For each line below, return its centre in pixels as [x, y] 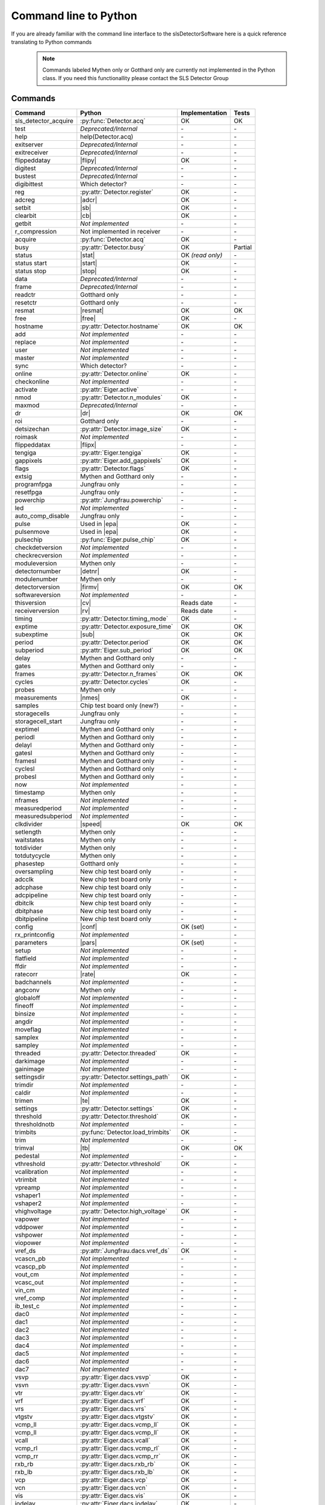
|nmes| [90, 698]
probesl [26, 777]
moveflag [28, 1029]
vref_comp [30, 1299]
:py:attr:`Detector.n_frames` [119, 674]
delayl [23, 745]
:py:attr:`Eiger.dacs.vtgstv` [118, 1417]
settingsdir [30, 1077]
